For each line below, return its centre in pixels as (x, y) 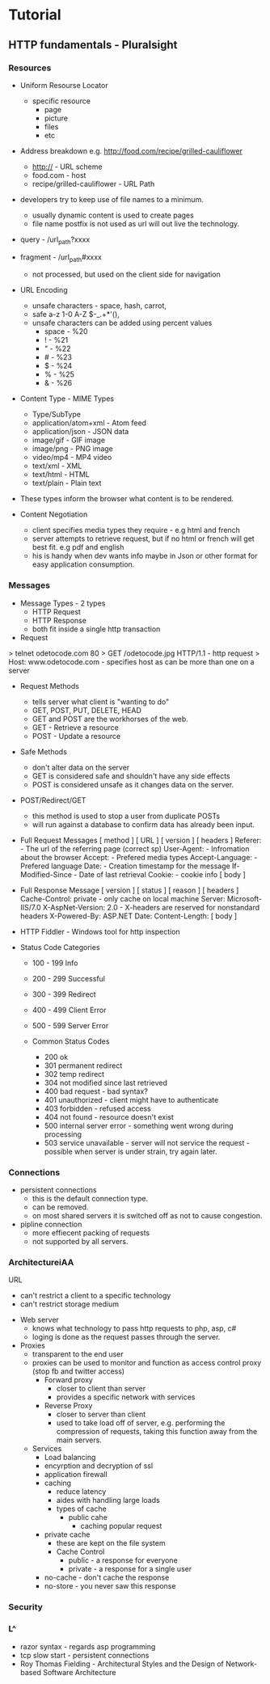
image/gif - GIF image (69, 440)
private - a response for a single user (130, 1569)
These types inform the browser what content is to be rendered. (127, 499)
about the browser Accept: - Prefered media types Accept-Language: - (139, 857)
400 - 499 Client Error (69, 1010)
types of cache (81, 1509)
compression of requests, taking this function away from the (157, 1432)
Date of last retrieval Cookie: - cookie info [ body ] (162, 874)
